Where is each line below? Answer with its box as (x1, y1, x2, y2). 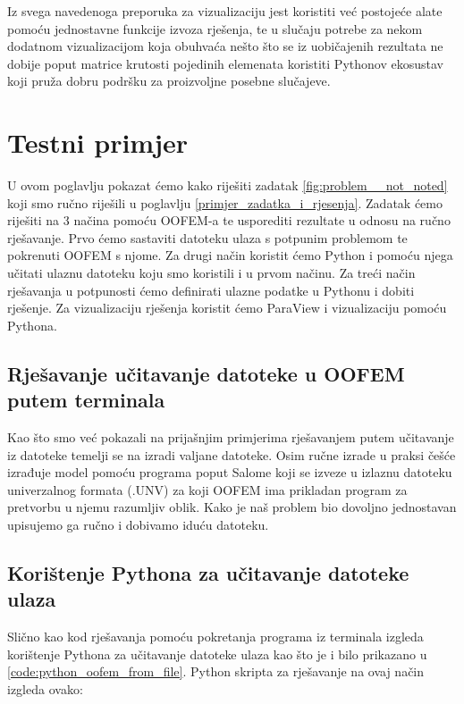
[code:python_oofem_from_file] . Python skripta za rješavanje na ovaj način (7, 662, 425, 681)
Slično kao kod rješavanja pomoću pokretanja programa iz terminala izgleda (7, 627, 424, 646)
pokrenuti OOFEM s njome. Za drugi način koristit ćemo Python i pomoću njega (7, 246, 453, 264)
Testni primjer (7, 124, 189, 161)
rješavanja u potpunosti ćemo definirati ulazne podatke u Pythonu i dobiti (7, 281, 415, 299)
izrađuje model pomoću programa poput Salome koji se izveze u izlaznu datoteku (7, 463, 452, 482)
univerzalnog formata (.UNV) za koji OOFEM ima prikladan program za (7, 480, 408, 499)
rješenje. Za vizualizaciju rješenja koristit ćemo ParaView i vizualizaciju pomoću (7, 298, 447, 317)
